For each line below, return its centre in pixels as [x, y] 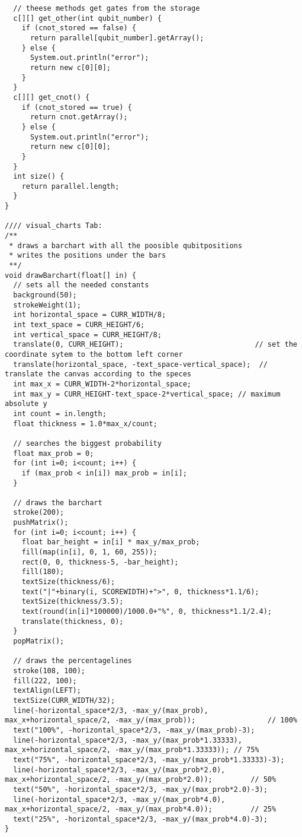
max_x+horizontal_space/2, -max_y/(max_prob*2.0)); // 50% [141, 780]
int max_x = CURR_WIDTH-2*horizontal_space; [102, 384]
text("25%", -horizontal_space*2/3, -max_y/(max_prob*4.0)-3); [140, 819]
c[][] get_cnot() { [52, 97]
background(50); [45, 295]
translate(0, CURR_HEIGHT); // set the [155, 345]
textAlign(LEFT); [47, 691]
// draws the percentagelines [73, 661]
